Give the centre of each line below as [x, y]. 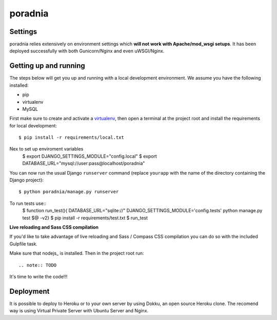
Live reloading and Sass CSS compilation [54, 227]
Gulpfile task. [24, 243]
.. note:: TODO [38, 265]
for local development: [33, 125]
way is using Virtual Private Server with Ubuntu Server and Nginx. [79, 311]
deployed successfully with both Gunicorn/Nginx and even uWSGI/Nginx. [87, 51]
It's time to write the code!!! [38, 276]
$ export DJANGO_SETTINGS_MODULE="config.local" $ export [90, 156]
